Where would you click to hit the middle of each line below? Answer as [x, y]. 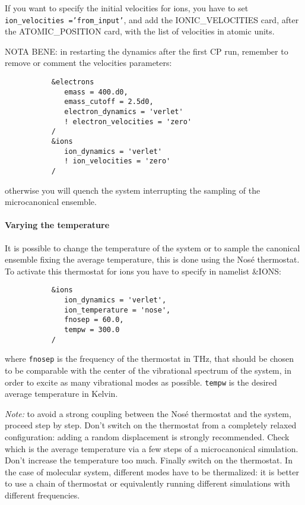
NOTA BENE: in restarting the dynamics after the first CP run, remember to [147, 51]
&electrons [73, 82]
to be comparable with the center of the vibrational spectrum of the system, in [148, 370]
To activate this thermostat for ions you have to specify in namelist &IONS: [143, 271]
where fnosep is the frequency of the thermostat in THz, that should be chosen [150, 359]
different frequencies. [42, 495]
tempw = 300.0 [92, 329]
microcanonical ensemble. [51, 202]
